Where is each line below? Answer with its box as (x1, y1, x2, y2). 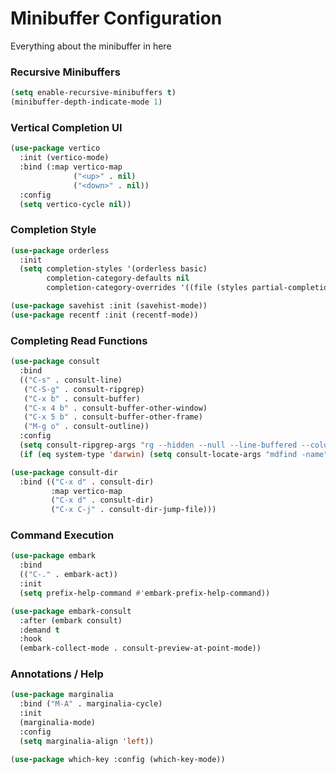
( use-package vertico (10, 143, 101, 154)
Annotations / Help (10, 667, 104, 681)
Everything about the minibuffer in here (10, 40, 172, 52)
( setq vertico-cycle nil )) (19, 199, 132, 209)
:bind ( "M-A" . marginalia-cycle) (19, 699, 163, 709)
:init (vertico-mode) (19, 153, 110, 163)
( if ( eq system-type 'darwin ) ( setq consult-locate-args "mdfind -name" (19, 449, 329, 459)
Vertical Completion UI (10, 120, 123, 134)
